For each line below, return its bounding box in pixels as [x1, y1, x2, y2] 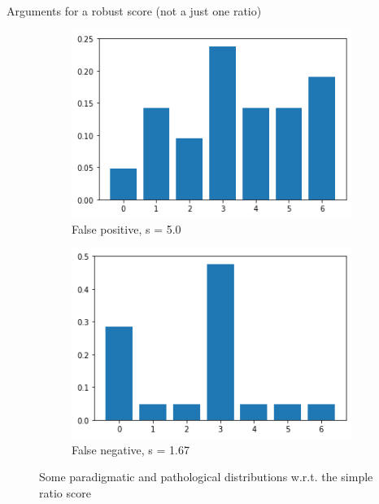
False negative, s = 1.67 [72, 440, 189, 458]
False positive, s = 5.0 [72, 220, 181, 237]
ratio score [39, 484, 91, 501]
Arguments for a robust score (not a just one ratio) [7, 2, 262, 19]
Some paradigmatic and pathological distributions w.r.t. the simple [39, 468, 373, 485]
